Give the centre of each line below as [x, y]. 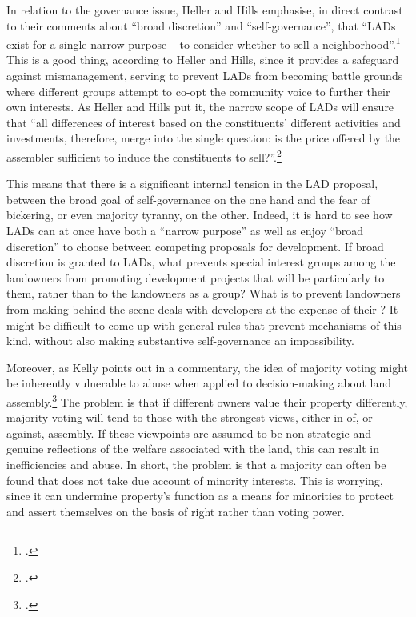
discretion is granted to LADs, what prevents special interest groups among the [201, 262]
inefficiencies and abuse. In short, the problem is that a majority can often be [196, 464]
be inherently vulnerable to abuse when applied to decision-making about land [199, 383]
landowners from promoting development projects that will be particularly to [196, 277]
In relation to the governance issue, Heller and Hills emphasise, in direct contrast [205, 10]
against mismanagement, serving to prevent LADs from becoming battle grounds [205, 76]
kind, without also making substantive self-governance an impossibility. [180, 341]
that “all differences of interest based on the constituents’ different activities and [204, 122]
